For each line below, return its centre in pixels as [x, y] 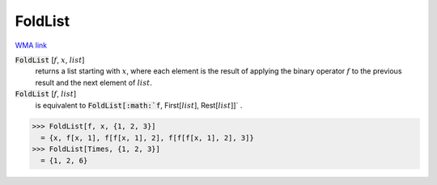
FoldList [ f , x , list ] [50, 60]
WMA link [31, 45]
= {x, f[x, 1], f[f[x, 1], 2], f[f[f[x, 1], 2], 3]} [147, 138]
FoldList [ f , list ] [46, 94]
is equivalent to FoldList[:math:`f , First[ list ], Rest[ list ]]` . [139, 105]
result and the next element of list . [94, 82]
